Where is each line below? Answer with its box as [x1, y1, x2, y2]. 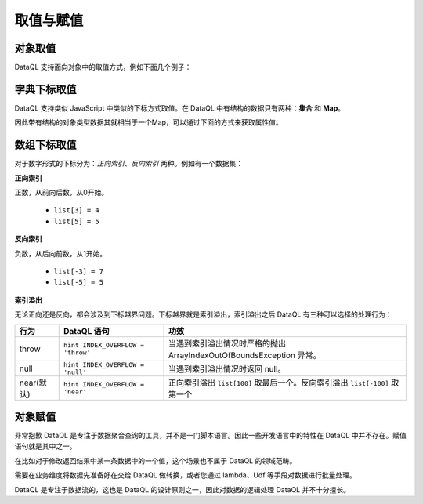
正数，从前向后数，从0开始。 [14, 188, 109, 198]
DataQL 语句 [63, 325, 110, 336]
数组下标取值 [14, 138, 77, 152]
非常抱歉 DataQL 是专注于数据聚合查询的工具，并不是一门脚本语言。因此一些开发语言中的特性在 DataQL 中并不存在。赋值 [14, 431, 407, 441]
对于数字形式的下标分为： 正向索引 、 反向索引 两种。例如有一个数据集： [14, 159, 243, 169]
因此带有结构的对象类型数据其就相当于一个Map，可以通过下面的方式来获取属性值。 [14, 118, 284, 127]
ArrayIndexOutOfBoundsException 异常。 [168, 350, 321, 361]
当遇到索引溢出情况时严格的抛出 [168, 338, 286, 349]
